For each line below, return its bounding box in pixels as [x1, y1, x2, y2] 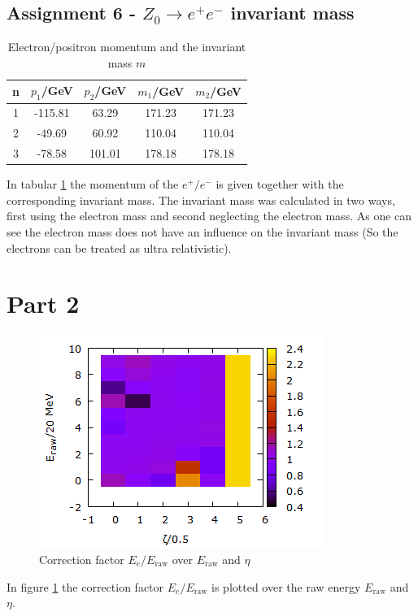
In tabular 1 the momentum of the [7, 176, 179, 193]
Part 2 [7, 287, 80, 320]
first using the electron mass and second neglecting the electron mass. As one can [7, 207, 412, 224]
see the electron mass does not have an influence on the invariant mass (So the [7, 223, 398, 240]
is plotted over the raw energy [211, 578, 361, 595]
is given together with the [216, 176, 344, 193]
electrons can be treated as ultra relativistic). [7, 239, 232, 256]
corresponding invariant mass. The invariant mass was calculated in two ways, [7, 191, 395, 208]
